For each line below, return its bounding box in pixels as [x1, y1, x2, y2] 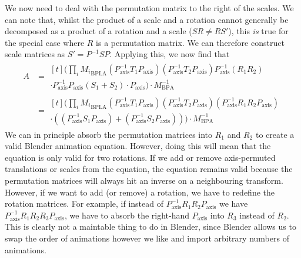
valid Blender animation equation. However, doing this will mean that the [5, 140, 271, 152]
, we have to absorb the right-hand [64, 209, 190, 221]
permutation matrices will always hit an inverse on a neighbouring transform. [5, 174, 283, 187]
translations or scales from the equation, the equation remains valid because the [5, 163, 293, 175]
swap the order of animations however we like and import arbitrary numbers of [5, 232, 289, 244]
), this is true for [228, 25, 289, 37]
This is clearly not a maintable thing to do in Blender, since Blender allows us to [5, 220, 296, 233]
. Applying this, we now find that [109, 48, 230, 60]
